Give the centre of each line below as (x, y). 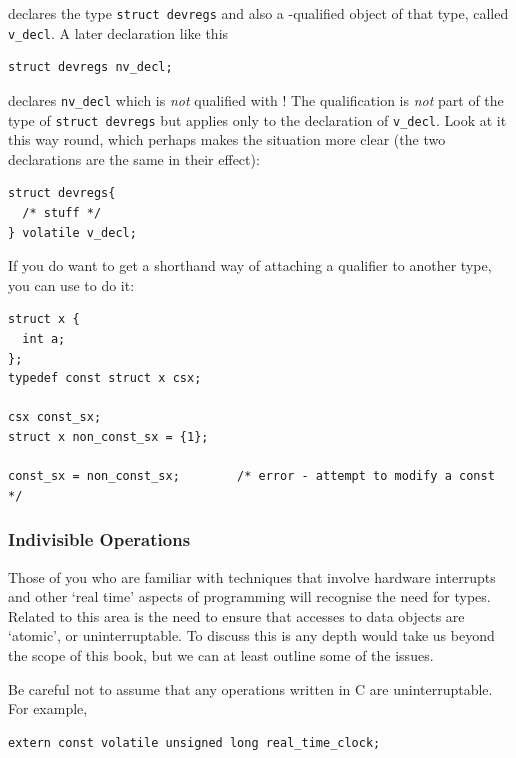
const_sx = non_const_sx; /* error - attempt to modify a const (251, 476)
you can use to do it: (71, 284)
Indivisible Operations (99, 539)
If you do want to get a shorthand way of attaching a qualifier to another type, (250, 265)
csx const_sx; (55, 417)
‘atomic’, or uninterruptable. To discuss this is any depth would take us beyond (251, 635)
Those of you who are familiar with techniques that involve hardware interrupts (252, 576)
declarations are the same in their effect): (134, 158)
